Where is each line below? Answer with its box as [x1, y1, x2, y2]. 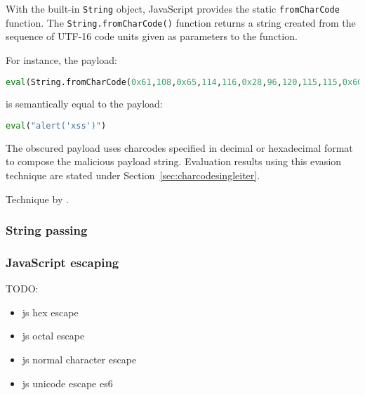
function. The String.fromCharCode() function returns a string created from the [6, 15, 356, 30]
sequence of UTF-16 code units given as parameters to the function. [6, 29, 298, 44]
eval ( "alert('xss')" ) [6, 120, 107, 131]
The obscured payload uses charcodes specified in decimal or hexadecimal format [6, 140, 353, 155]
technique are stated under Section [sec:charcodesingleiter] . [6, 168, 260, 183]
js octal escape [22, 328, 85, 343]
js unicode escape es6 [22, 375, 113, 390]
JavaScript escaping [6, 253, 119, 271]
